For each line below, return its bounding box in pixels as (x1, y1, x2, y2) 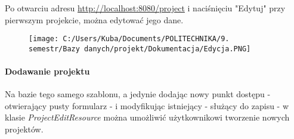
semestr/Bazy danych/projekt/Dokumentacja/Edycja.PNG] (29, 44, 251, 53)
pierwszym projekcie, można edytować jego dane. (5, 13, 184, 26)
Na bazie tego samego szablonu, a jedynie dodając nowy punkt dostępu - (5, 88, 271, 100)
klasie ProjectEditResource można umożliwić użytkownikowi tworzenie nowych (5, 111, 290, 123)
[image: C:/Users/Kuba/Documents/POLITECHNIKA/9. (29, 35, 230, 44)
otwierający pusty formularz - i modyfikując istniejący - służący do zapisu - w (5, 99, 289, 112)
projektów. (5, 123, 44, 135)
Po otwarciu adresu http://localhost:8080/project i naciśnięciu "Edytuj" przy (5, 2, 286, 14)
